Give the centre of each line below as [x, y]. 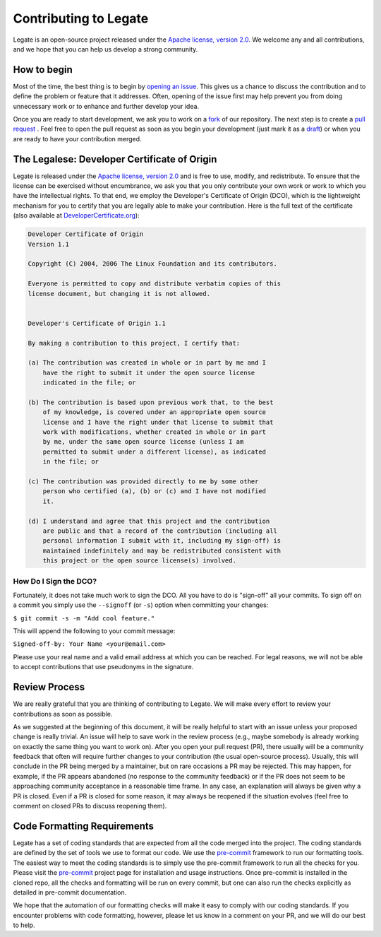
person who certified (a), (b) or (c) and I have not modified [155, 491]
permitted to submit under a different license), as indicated [155, 452]
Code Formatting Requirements [84, 826]
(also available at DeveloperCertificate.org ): [77, 216]
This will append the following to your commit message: [94, 631]
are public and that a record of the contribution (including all [160, 531]
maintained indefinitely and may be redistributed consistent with [162, 550]
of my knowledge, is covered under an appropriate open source [155, 412]
